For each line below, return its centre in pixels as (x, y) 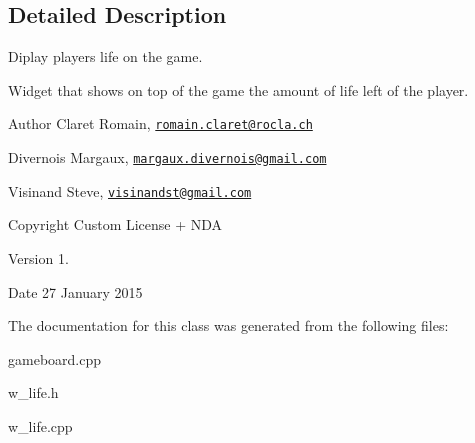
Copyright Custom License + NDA (115, 224)
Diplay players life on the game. (105, 56)
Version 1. (38, 257)
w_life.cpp (40, 425)
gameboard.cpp (55, 358)
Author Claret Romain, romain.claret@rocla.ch (160, 123)
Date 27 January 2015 (75, 291)
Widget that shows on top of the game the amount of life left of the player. (238, 89)
